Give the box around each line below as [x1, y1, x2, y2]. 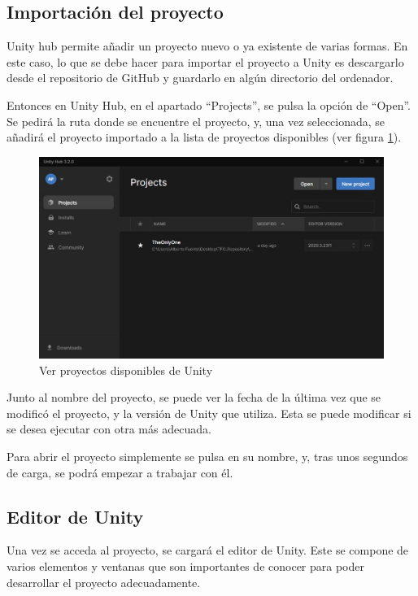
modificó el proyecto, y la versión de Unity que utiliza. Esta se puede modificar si [7, 404, 411, 421]
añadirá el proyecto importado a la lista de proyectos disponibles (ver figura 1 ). [7, 128, 402, 146]
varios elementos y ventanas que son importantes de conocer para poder [7, 558, 364, 575]
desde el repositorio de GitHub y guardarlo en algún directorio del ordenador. [7, 69, 394, 86]
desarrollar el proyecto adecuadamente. [7, 573, 201, 590]
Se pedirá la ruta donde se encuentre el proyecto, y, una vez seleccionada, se [7, 112, 385, 129]
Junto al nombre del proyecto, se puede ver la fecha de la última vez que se [7, 389, 381, 406]
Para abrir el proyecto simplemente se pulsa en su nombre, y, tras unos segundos [7, 448, 408, 465]
